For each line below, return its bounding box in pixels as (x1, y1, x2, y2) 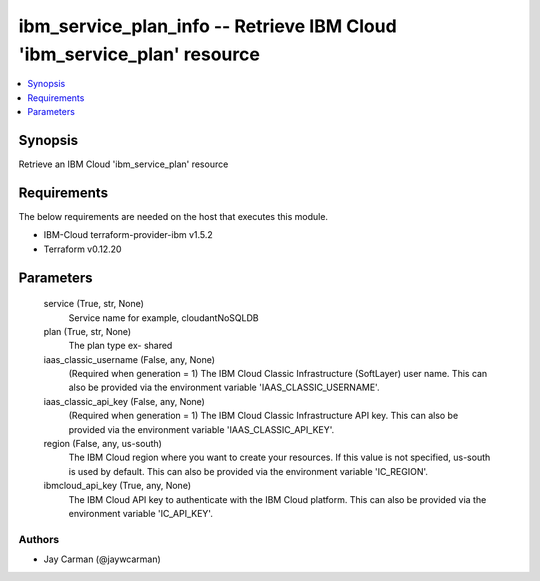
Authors (18, 532, 60, 546)
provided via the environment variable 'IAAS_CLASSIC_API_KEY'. (68, 423, 335, 435)
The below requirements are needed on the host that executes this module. (18, 210, 329, 222)
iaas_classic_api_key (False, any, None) (43, 395, 205, 407)
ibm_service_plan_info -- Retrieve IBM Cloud (18, 15, 397, 37)
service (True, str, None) (43, 298, 145, 310)
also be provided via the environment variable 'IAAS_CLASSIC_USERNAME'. (68, 381, 380, 394)
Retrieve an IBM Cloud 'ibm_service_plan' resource (18, 158, 229, 170)
